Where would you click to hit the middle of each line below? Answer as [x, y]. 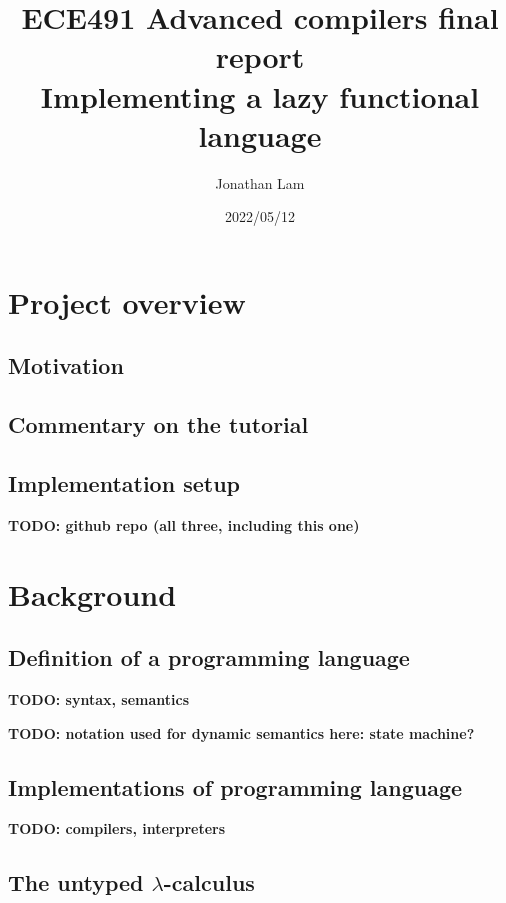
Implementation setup [124, 483]
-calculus [209, 882]
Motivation [66, 365]
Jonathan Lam [260, 182]
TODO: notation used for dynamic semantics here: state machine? [241, 732]
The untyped [76, 882]
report [260, 56]
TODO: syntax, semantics [99, 699]
